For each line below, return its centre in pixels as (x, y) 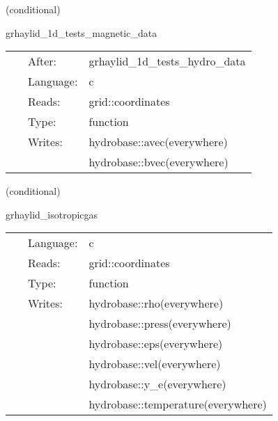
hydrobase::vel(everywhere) (155, 364)
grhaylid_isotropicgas (52, 214)
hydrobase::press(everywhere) (160, 324)
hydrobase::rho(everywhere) (156, 303)
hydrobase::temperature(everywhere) (178, 404)
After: (42, 61)
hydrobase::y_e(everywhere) (157, 384)
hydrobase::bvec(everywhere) (159, 162)
